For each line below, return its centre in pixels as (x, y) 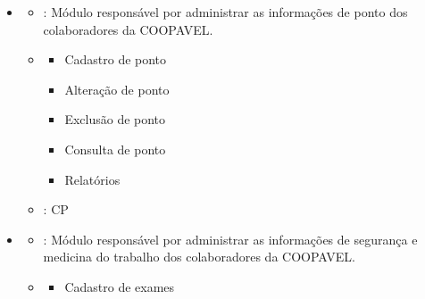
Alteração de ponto (117, 89)
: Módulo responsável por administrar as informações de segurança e (230, 239)
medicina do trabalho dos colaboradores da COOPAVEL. (199, 257)
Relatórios (92, 179)
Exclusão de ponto (115, 119)
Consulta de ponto (115, 149)
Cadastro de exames (120, 286)
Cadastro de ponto (116, 59)
